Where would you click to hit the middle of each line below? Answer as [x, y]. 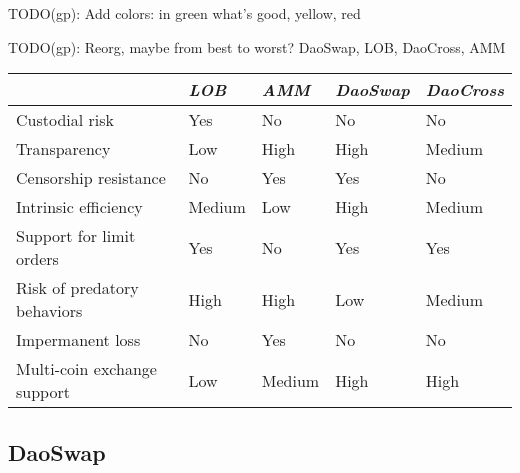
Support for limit [76, 236]
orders [37, 259]
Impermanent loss [78, 340]
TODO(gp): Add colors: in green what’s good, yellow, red [184, 13]
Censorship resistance [91, 178]
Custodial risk [65, 120]
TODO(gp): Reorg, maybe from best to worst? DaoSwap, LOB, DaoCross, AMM [257, 46]
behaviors [49, 311]
